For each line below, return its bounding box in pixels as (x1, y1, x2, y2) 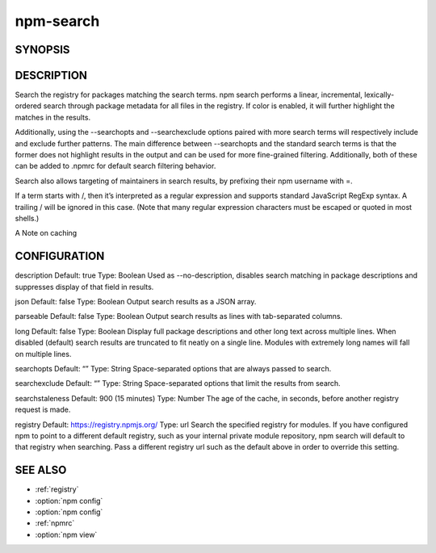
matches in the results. (15, 112, 91, 122)
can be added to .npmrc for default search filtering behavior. (15, 161, 216, 171)
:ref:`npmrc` (35, 518, 75, 528)
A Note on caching (15, 228, 78, 238)
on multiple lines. (15, 349, 72, 358)
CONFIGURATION (15, 249, 105, 263)
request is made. (15, 404, 71, 415)
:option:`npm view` (35, 530, 98, 539)
